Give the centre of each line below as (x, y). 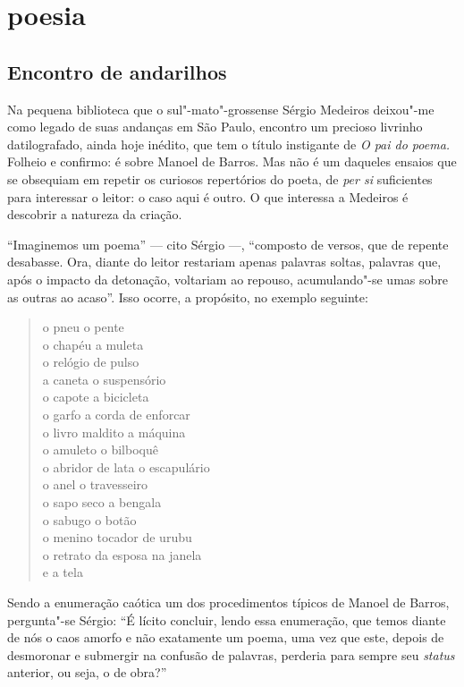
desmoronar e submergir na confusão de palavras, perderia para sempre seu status (231, 654)
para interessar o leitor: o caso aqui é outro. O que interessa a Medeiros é (208, 196)
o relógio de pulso (91, 362)
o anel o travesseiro (95, 484)
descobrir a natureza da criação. (95, 214)
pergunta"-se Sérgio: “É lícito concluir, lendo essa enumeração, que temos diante (227, 619)
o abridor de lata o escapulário (126, 466)
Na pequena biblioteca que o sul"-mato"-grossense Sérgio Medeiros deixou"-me (221, 109)
